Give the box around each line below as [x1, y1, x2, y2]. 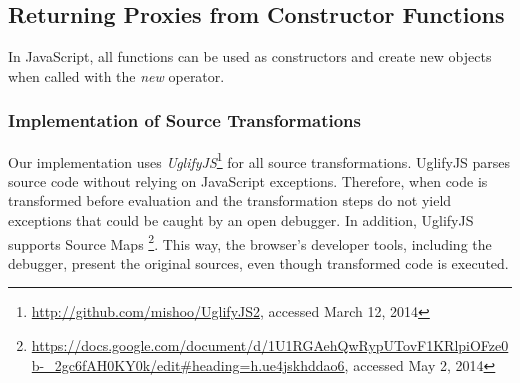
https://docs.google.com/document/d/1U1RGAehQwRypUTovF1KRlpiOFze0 [31, 335, 509, 356]
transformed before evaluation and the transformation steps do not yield [8, 190, 452, 211]
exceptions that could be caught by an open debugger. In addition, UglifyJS [8, 210, 474, 231]
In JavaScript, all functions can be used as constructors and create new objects [8, 46, 492, 67]
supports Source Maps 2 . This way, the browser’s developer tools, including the [8, 230, 492, 254]
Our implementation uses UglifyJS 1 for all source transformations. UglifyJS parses [8, 148, 511, 172]
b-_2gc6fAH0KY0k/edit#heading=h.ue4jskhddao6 [31, 354, 345, 375]
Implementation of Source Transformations [8, 108, 362, 133]
